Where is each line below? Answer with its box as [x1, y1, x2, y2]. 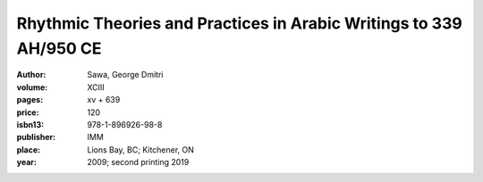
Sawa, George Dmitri [87, 70, 164, 80]
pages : [16, 95, 44, 105]
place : [16, 144, 41, 155]
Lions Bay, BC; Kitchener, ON [87, 144, 194, 155]
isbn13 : [16, 119, 45, 129]
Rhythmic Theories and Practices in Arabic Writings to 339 [16, 13, 462, 33]
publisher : [16, 132, 56, 143]
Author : [16, 70, 47, 80]
